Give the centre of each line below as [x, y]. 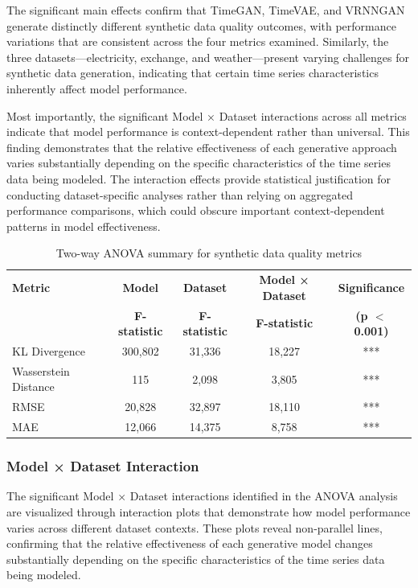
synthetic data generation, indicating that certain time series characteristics [193, 73]
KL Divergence [49, 351]
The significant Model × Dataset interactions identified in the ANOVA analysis [202, 496]
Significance [371, 287]
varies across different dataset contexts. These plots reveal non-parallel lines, [195, 527]
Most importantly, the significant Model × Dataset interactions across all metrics [207, 115]
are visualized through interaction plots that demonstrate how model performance [209, 512]
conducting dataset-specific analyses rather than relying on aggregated [180, 194]
